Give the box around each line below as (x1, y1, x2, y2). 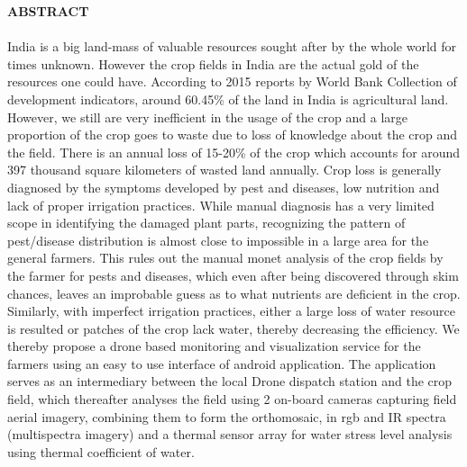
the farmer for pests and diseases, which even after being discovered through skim (7, 265, 459, 284)
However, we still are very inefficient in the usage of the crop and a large (7, 107, 408, 126)
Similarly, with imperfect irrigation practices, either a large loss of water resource (7, 301, 455, 320)
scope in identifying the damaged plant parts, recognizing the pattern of (7, 213, 406, 232)
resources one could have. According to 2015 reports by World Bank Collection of (7, 72, 457, 91)
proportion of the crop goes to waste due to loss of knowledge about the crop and (7, 125, 458, 144)
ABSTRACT (7, 2, 89, 20)
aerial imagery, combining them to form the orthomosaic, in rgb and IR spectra (7, 407, 446, 426)
